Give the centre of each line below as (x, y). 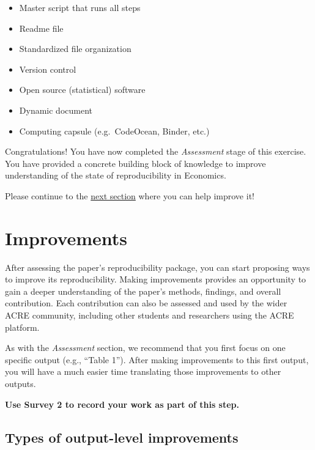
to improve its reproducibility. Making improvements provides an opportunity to (156, 279)
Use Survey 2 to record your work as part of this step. (122, 404)
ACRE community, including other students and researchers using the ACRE (150, 315)
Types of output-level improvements (122, 437)
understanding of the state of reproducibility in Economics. (116, 175)
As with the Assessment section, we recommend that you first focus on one (145, 348)
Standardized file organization (75, 49)
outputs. (20, 383)
